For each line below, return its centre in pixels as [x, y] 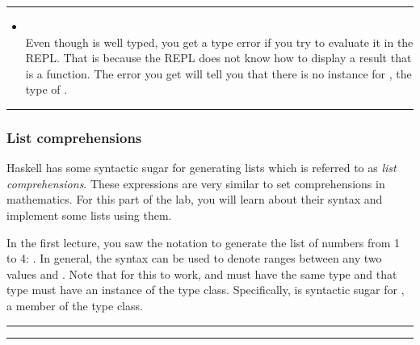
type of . [46, 89]
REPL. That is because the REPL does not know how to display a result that [218, 58]
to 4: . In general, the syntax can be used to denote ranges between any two [194, 258]
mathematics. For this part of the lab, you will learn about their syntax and [195, 199]
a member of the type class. [75, 305]
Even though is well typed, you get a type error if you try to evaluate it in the [219, 42]
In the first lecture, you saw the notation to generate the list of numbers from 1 [203, 242]
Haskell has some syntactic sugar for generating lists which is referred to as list [202, 168]
